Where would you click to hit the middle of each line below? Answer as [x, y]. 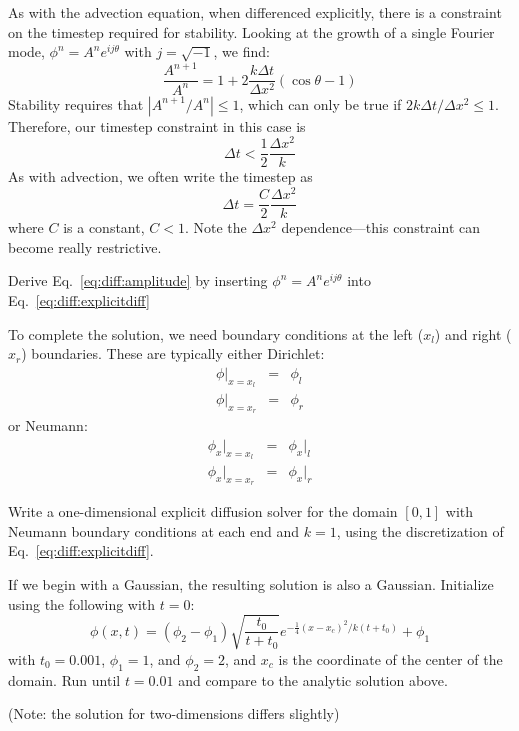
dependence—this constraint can [380, 227]
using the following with [82, 603]
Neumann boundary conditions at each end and [154, 530]
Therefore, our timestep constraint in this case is [157, 125]
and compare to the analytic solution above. [313, 679]
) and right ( [473, 333]
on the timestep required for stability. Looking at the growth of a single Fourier [251, 31]
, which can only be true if [320, 103]
